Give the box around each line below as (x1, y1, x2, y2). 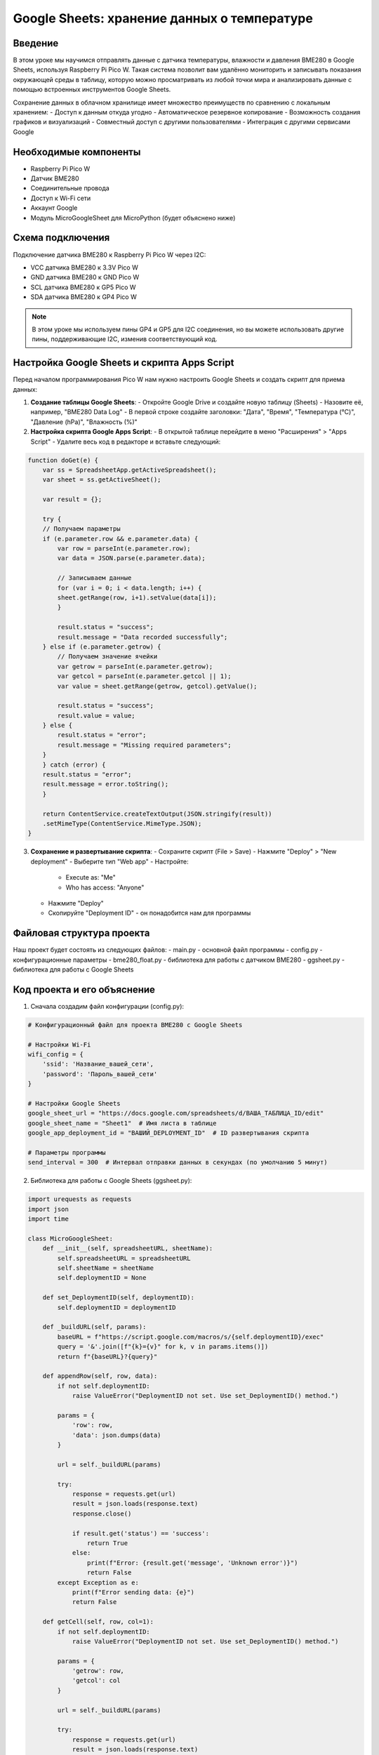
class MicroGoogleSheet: (27, 1234, 114, 1243)
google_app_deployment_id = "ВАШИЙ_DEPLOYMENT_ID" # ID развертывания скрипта (27, 1129, 310, 1137)
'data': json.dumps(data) (72, 1431, 161, 1439)
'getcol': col (72, 1676, 121, 1685)
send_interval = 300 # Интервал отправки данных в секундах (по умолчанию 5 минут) (27, 1158, 328, 1167)
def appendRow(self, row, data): (42, 1372, 158, 1380)
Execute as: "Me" (65, 873, 116, 882)
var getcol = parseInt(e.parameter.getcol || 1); (57, 673, 232, 680)
